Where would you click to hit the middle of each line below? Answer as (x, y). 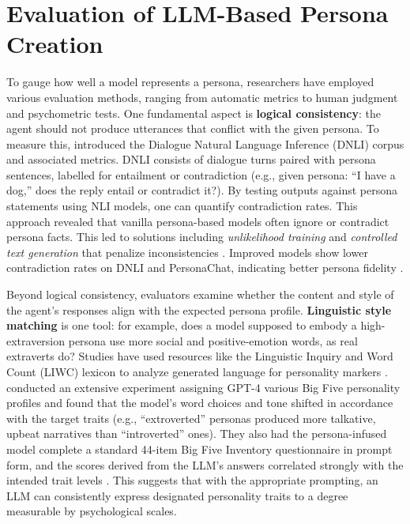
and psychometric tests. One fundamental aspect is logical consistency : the (194, 113)
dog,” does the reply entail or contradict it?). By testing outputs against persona (202, 190)
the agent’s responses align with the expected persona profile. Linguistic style (199, 309)
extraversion (36, 340)
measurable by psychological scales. (92, 511)
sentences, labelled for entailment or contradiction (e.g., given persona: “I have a (201, 174)
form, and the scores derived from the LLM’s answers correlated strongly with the (205, 464)
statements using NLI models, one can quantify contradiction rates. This (182, 206)
